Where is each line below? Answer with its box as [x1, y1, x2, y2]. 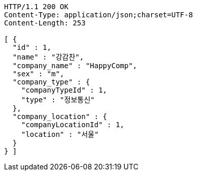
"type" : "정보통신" [21, 96, 95, 104]
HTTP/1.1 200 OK [4, 3, 69, 11]
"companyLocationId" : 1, [21, 121, 125, 129]
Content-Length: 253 [4, 19, 86, 27]
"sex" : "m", [12, 70, 65, 78]
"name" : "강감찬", [12, 53, 84, 61]
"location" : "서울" [21, 130, 99, 138]
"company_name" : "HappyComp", [12, 62, 137, 70]
